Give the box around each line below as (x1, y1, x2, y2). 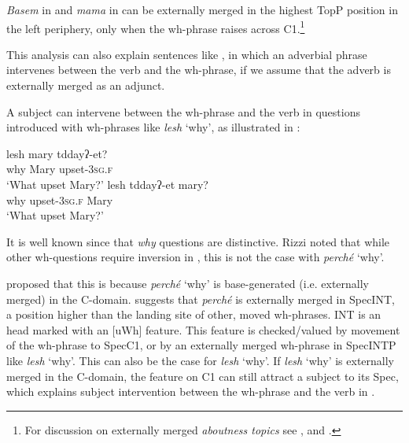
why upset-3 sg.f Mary (6, 191, 113, 208)
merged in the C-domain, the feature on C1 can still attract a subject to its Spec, (6, 367, 399, 384)
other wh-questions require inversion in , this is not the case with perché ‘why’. (6, 249, 385, 265)
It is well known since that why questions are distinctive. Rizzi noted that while (6, 233, 390, 249)
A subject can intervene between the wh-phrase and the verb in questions (6, 103, 360, 120)
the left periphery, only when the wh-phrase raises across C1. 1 (6, 17, 305, 36)
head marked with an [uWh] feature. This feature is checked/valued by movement (6, 321, 400, 338)
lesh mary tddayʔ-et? (6, 145, 108, 161)
